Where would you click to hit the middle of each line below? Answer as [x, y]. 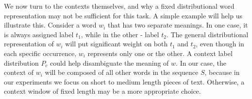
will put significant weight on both [117, 44]
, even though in [220, 44]
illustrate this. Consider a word [50, 25]
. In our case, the [201, 63]
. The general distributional [207, 34]
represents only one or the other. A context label [160, 53]
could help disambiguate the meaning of [109, 63]
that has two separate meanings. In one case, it [178, 25]
